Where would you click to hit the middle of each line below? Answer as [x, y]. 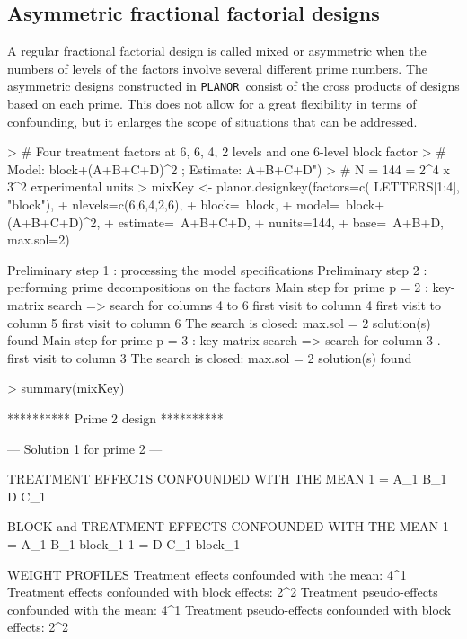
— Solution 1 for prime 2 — [85, 448]
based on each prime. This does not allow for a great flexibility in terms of [212, 104]
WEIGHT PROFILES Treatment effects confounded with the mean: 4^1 [207, 574]
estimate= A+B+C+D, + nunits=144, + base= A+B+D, [281, 222]
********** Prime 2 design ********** [115, 417]
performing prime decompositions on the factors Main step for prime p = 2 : [218, 287]
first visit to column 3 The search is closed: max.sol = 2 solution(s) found [210, 357]
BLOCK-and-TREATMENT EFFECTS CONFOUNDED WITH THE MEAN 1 [228, 526]
